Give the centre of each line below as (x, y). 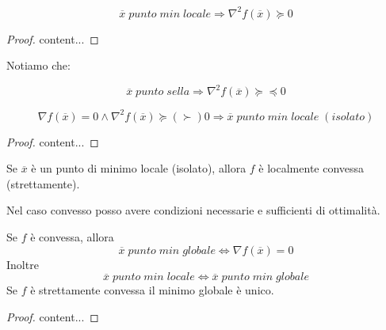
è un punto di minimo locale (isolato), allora (139, 168)
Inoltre (23, 264)
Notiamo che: (38, 65)
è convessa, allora (72, 237)
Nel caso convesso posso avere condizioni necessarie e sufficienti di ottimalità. (193, 210)
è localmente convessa (311, 168)
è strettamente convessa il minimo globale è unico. (152, 290)
